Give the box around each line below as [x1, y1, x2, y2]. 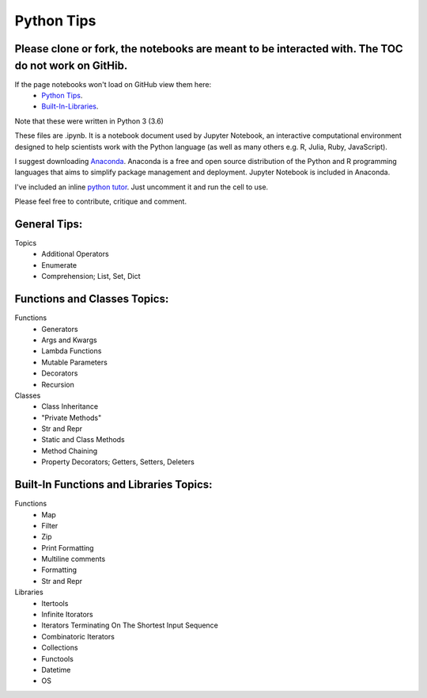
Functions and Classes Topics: [14, 292, 169, 306]
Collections [41, 643, 78, 653]
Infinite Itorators [41, 610, 94, 620]
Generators [41, 324, 78, 334]
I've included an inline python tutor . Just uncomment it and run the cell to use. [14, 182, 269, 192]
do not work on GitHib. [14, 59, 128, 72]
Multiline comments [41, 555, 106, 564]
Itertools [41, 598, 69, 608]
